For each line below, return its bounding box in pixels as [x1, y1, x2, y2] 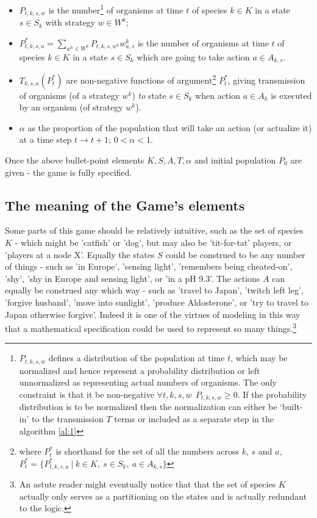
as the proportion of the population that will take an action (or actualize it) [27, 121, 312, 134]
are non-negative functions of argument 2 [66, 71, 216, 86]
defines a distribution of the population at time [48, 351, 225, 364]
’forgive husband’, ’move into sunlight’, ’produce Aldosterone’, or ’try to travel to [5, 295, 308, 308]
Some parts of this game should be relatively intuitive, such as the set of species [5, 224, 304, 237]
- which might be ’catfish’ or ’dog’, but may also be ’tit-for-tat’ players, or [15, 236, 292, 248]
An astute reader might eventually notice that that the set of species [19, 478, 276, 491]
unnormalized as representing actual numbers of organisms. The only [19, 376, 277, 389]
